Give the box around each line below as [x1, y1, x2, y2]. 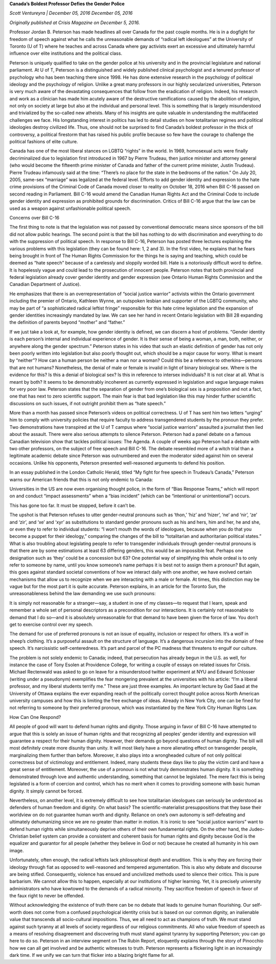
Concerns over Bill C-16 [9, 214, 60, 221]
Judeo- [248, 826, 265, 832]
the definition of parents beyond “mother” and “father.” [9, 319, 125, 325]
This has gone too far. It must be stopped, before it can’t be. [9, 502, 136, 509]
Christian [9, 833, 29, 839]
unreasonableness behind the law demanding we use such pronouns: [9, 590, 156, 597]
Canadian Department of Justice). [9, 281, 81, 288]
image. [9, 847, 24, 853]
